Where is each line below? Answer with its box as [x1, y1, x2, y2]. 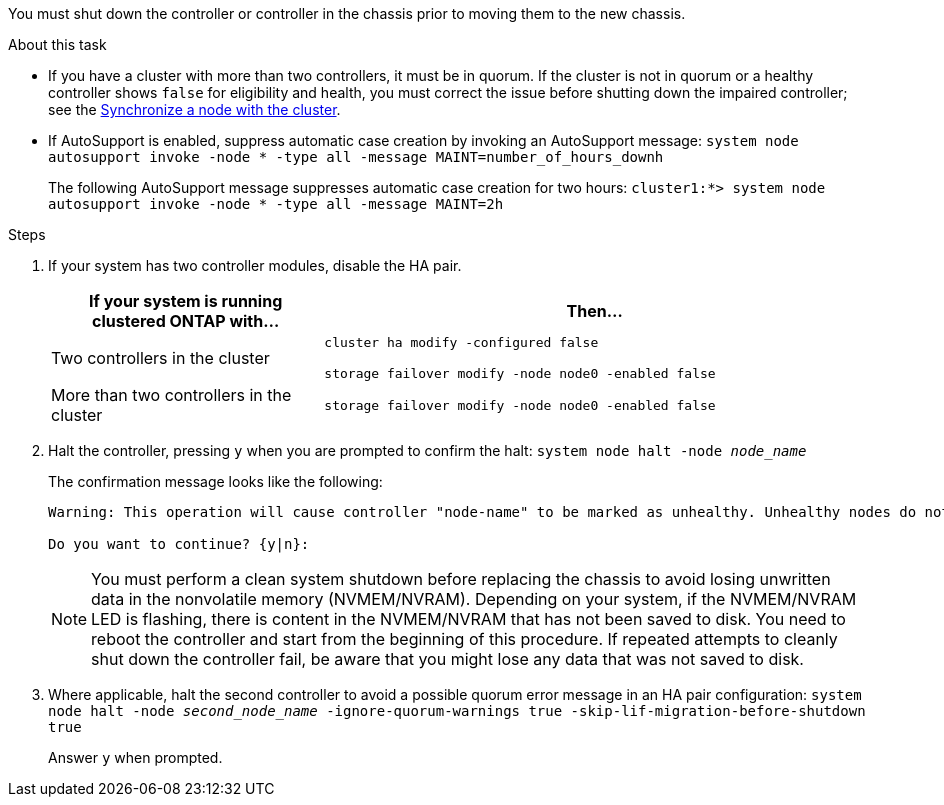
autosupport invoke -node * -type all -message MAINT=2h [48, 196, 504, 212]
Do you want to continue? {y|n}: [48, 536, 310, 552]
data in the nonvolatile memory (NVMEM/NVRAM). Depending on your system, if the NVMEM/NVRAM [91, 589, 857, 609]
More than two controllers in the [51, 385, 292, 405]
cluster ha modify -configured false [324, 335, 599, 350]
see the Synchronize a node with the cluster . [48, 101, 341, 118]
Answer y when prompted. [48, 749, 223, 766]
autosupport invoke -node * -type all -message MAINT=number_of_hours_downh [48, 149, 664, 165]
